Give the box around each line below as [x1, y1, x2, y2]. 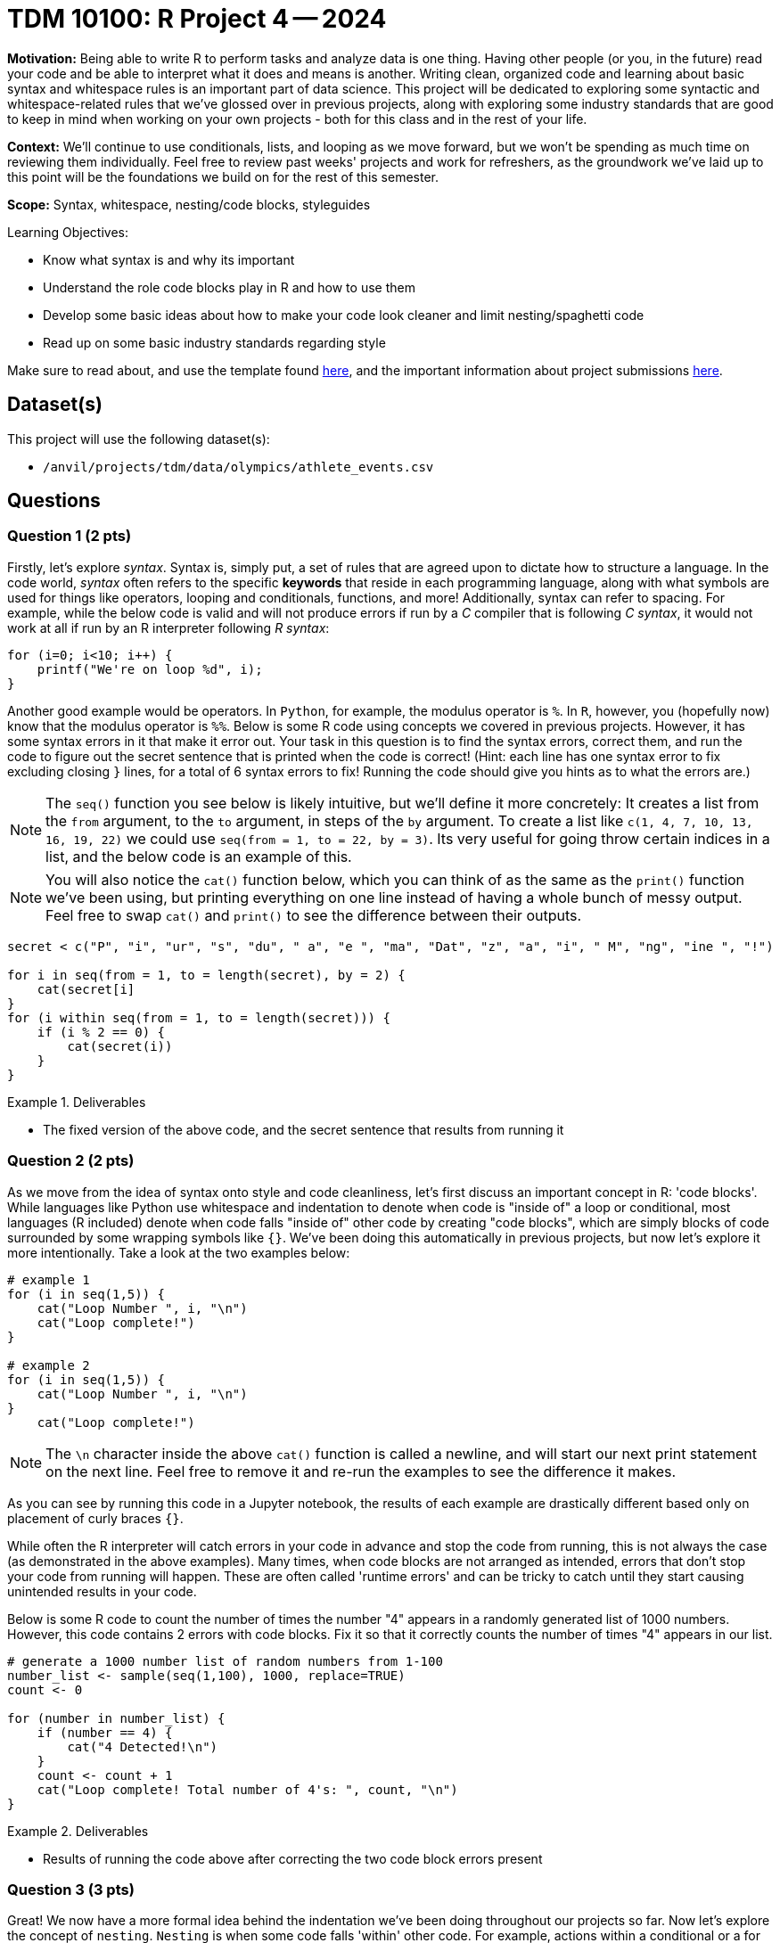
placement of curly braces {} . [7, 1510, 184, 1526]
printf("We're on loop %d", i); [37, 661, 263, 676]
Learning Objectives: [7, 224, 129, 240]
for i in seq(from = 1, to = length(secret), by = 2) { [7, 967, 406, 982]
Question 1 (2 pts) [7, 527, 132, 545]
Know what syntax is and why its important [43, 251, 295, 267]
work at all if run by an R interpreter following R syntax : [7, 619, 330, 635]
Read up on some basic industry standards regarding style [43, 334, 386, 350]
